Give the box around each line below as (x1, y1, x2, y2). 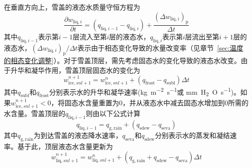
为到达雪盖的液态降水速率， (34, 130, 123, 140)
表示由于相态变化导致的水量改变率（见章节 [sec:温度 (77, 42, 244, 52)
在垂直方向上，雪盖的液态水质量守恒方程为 (4, 2, 140, 12)
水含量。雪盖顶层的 (4, 108, 65, 118)
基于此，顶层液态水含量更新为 (17, 141, 113, 151)
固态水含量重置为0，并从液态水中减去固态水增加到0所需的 (64, 97, 249, 107)
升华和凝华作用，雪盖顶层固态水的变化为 (10, 65, 140, 75)
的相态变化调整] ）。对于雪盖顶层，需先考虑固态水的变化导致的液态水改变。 (4, 55, 241, 66)
